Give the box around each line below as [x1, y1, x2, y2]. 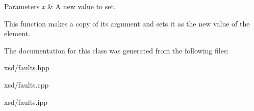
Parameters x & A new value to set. [4, 1, 116, 11]
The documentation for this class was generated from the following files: [4, 45, 229, 55]
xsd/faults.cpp [4, 79, 49, 90]
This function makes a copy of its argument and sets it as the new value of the [4, 18, 250, 29]
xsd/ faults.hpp [4, 62, 49, 73]
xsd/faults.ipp [4, 96, 47, 107]
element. [4, 28, 30, 39]
